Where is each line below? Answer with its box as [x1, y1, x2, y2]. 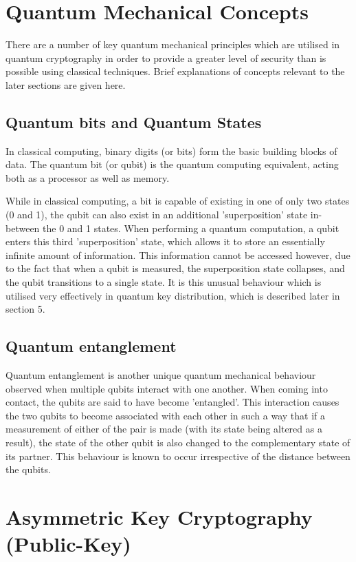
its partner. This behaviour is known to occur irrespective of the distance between [5, 448, 351, 463]
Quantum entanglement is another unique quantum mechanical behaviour [5, 368, 316, 382]
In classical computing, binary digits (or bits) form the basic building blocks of [5, 143, 337, 158]
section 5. [5, 302, 45, 316]
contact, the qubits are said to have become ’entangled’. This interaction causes [5, 395, 340, 409]
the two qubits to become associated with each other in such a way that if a [5, 408, 326, 422]
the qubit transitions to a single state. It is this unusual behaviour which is [5, 275, 322, 289]
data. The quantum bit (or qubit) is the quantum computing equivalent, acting [5, 157, 339, 171]
